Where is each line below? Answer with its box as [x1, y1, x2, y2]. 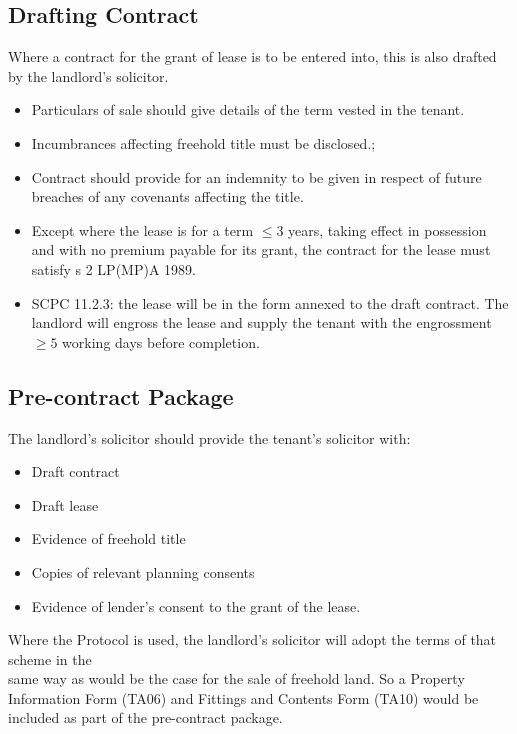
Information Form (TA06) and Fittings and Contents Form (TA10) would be [8, 687, 479, 708]
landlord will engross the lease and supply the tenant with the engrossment [31, 312, 492, 333]
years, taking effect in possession [288, 219, 487, 240]
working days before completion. [62, 331, 260, 352]
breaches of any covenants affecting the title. [31, 186, 304, 207]
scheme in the [8, 648, 92, 669]
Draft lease [31, 494, 99, 515]
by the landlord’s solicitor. [8, 65, 169, 86]
